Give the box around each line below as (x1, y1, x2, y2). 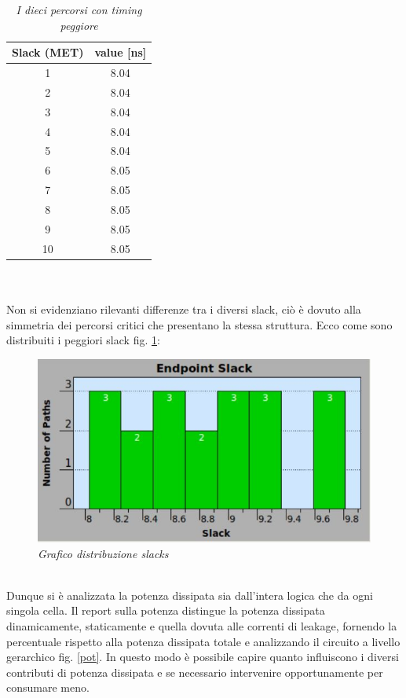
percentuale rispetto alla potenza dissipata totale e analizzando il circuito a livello (6, 633, 401, 649)
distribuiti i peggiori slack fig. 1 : (6, 332, 160, 348)
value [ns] (94, 44, 147, 61)
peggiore (60, 17, 98, 33)
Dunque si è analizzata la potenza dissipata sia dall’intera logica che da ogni (6, 586, 373, 603)
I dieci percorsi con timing (16, 2, 142, 17)
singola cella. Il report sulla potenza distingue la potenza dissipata (6, 602, 325, 619)
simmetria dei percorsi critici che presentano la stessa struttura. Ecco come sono (6, 316, 393, 332)
